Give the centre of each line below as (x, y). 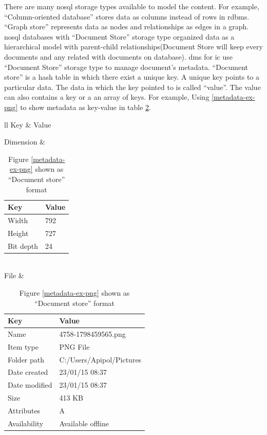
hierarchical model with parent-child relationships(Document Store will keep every (133, 47)
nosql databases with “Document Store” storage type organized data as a (119, 36)
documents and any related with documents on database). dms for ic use (118, 56)
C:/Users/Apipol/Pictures (100, 359)
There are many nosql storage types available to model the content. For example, (132, 6)
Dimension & (25, 142)
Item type (23, 346)
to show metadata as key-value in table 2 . (85, 107)
